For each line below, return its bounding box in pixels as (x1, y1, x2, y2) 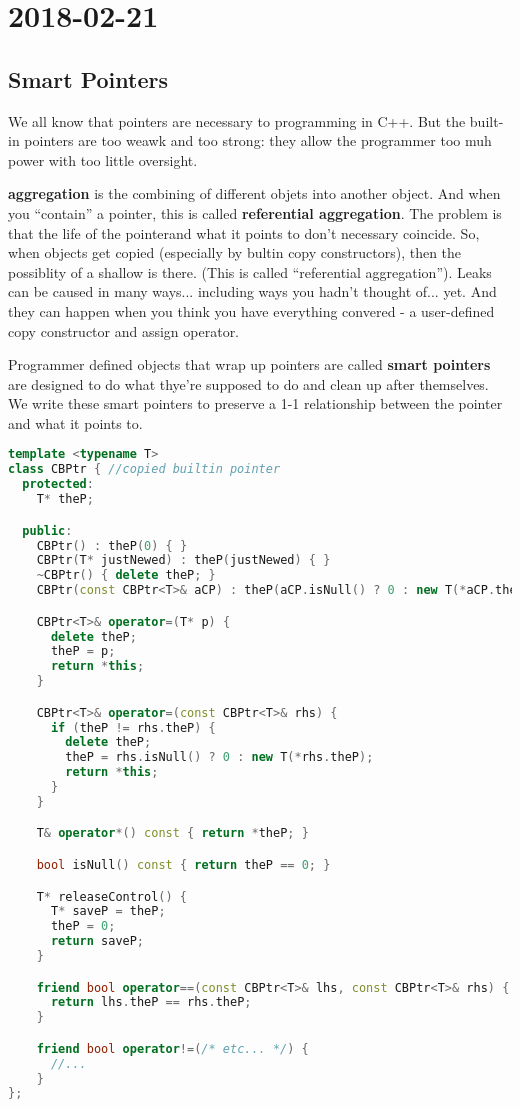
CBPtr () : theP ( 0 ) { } (36, 538, 188, 553)
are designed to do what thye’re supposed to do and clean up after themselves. (8, 373, 489, 394)
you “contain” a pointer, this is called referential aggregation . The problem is (8, 202, 502, 223)
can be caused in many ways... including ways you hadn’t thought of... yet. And (8, 281, 497, 302)
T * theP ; (36, 492, 94, 507)
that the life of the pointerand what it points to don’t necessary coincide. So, (8, 222, 480, 243)
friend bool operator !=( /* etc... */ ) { (36, 1041, 309, 1056)
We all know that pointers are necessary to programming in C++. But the (8, 110, 466, 131)
